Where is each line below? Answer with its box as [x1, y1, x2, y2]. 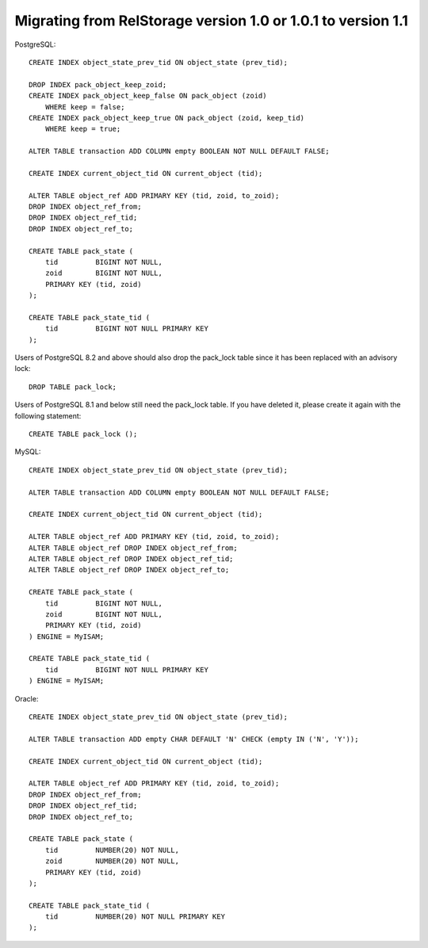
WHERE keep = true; [44, 124, 121, 134]
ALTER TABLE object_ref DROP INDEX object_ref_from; [29, 543, 238, 552]
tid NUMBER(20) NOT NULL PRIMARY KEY [44, 912, 226, 921]
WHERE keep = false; [44, 102, 125, 111]
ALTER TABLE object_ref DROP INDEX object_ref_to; [29, 565, 230, 575]
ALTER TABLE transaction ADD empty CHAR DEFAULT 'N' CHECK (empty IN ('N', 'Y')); [29, 734, 359, 743]
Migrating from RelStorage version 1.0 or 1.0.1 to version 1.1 [14, 12, 408, 29]
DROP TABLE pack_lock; [29, 382, 117, 392]
